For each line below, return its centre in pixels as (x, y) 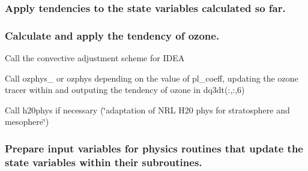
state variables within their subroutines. (104, 162)
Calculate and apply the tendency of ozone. (112, 35)
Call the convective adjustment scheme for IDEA (95, 58)
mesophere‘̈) (27, 121)
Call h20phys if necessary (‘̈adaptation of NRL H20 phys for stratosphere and (147, 109)
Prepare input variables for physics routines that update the (154, 148)
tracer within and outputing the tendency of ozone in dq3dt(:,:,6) (125, 90)
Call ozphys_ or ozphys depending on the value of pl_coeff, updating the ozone (152, 78)
